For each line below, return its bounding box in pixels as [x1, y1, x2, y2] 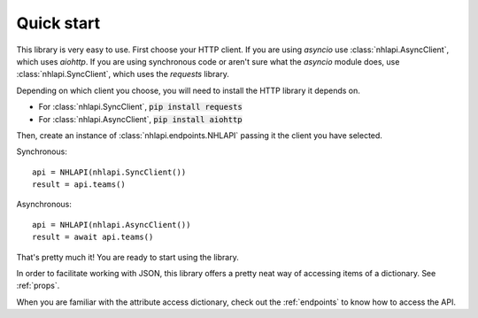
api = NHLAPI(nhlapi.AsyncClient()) [32, 220, 191, 229]
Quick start [16, 13, 101, 33]
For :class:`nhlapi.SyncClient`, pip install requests [38, 102, 243, 112]
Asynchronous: [16, 199, 73, 210]
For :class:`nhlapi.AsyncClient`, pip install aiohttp [38, 113, 243, 124]
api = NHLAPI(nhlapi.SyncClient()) [32, 167, 187, 177]
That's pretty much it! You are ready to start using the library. [16, 252, 239, 262]
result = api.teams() [32, 180, 126, 190]
